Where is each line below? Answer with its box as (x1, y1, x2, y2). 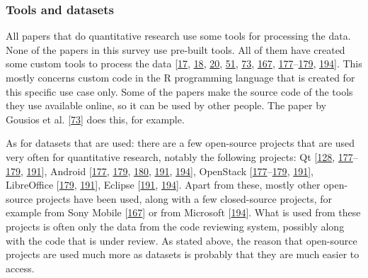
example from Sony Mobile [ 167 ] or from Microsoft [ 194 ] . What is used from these (6, 205, 361, 220)
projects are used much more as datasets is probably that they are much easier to (6, 247, 360, 262)
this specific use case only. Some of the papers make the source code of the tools (6, 84, 353, 99)
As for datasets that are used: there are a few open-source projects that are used (6, 135, 355, 150)
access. (6, 260, 35, 275)
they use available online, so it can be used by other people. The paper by (6, 98, 326, 113)
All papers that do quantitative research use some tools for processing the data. (6, 28, 351, 43)
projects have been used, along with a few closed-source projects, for (35, 191, 333, 206)
